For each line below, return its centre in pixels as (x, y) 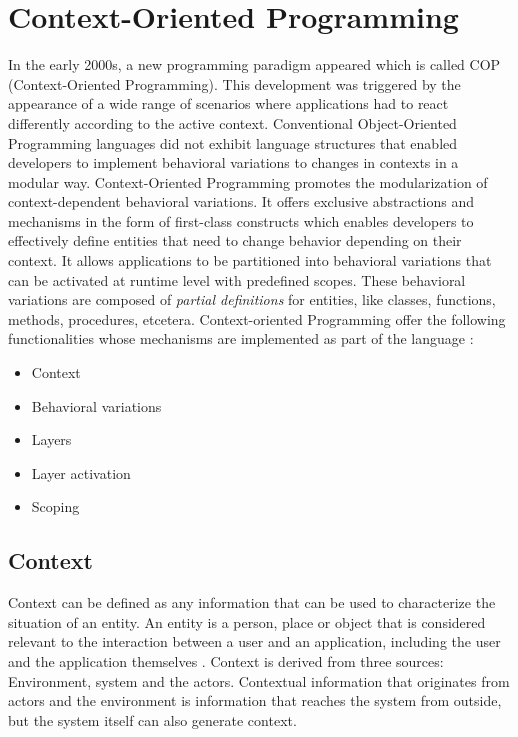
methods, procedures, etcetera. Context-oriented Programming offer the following (257, 318)
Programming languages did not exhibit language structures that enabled (233, 142)
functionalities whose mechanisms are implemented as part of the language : (241, 338)
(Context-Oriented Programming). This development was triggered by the (234, 83)
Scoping (55, 506)
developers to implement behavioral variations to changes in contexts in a (233, 162)
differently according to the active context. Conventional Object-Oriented (232, 122)
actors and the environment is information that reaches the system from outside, (255, 700)
